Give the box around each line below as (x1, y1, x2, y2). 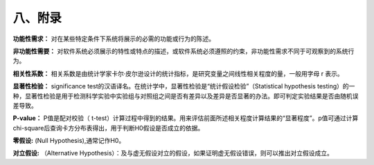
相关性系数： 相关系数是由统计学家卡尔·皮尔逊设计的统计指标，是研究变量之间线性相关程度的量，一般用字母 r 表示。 (12, 69, 344, 77)
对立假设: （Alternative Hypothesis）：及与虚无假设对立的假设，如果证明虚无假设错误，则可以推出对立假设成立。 (12, 149, 334, 157)
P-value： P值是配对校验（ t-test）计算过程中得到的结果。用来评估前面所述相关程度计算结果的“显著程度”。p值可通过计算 (12, 114, 359, 122)
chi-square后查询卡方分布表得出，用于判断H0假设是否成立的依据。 (12, 124, 204, 132)
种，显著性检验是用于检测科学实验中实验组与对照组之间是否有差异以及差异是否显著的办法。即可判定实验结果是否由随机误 (12, 92, 359, 100)
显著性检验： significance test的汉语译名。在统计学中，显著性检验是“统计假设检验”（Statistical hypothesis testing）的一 (12, 82, 355, 90)
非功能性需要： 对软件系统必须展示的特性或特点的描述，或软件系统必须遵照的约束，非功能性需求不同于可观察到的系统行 (12, 47, 355, 55)
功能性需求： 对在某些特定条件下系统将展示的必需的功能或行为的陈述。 (12, 35, 215, 43)
